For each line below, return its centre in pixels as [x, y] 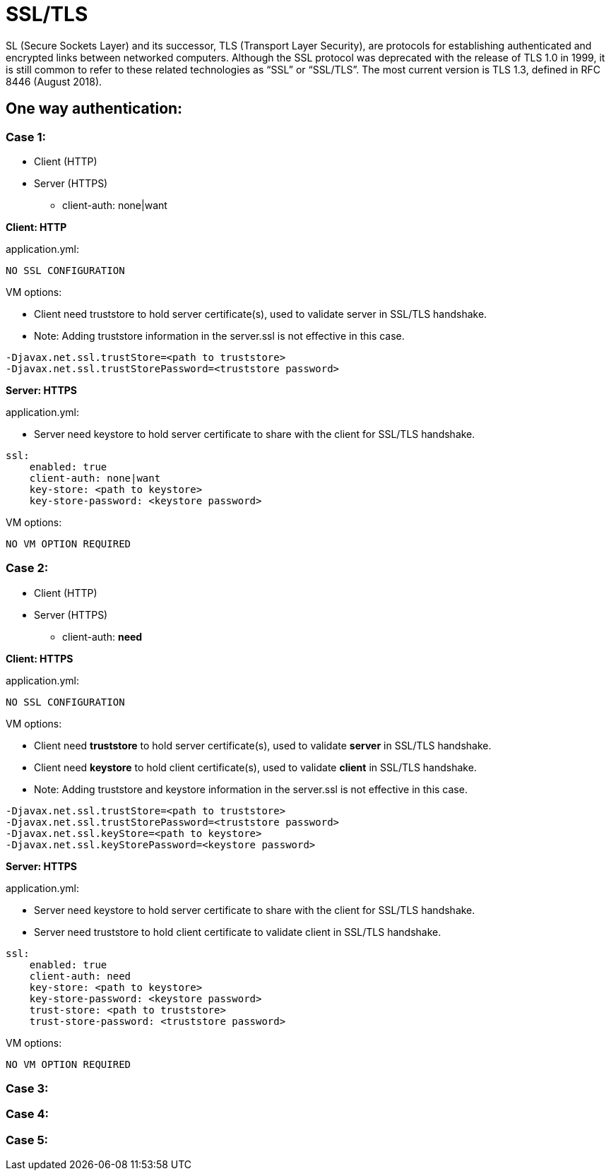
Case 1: [26, 137]
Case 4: [27, 1114]
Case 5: [27, 1140]
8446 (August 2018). [54, 81]
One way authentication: [94, 109]
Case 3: [27, 1089]
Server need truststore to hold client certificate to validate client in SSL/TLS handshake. [238, 932]
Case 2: [27, 568]
